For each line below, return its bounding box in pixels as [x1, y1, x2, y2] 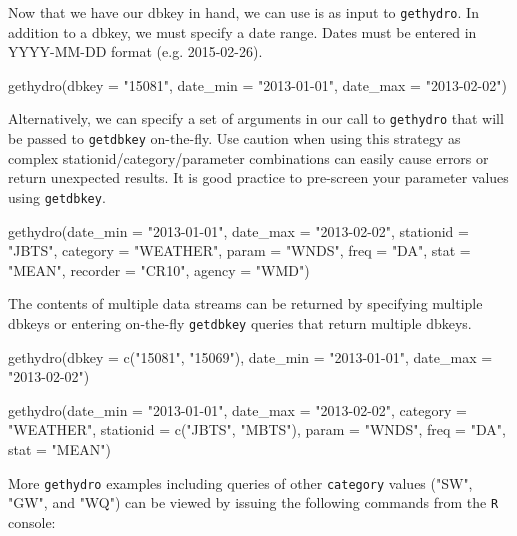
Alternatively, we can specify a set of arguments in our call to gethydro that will [8, 108, 504, 129]
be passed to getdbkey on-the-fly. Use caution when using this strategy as [8, 128, 461, 149]
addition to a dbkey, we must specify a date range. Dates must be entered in [8, 21, 477, 42]
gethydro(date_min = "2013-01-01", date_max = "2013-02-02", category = [8, 399, 467, 420]
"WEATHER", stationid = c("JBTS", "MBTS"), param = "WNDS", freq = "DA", [8, 419, 506, 440]
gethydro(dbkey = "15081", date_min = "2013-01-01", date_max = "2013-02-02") [8, 74, 507, 95]
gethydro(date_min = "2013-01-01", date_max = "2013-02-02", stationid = [8, 220, 469, 241]
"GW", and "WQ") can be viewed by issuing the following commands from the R [8, 492, 499, 513]
